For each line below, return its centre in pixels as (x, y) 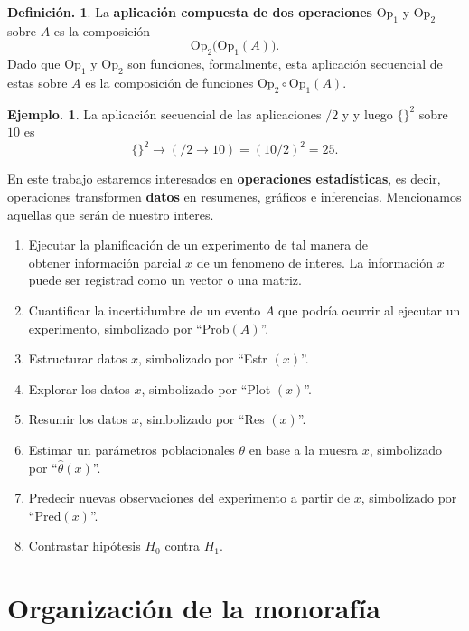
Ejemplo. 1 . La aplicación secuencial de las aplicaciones (164, 113)
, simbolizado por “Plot (206, 388)
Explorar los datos (79, 388)
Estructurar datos (78, 358)
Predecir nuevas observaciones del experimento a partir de (189, 498)
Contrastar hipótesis (84, 546)
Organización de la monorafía (194, 608)
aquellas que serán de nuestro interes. (111, 214)
